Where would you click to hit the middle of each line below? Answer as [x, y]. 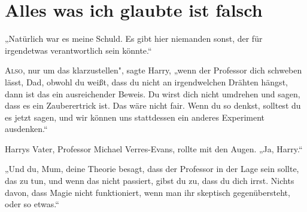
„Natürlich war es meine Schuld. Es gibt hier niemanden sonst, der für [134, 39]
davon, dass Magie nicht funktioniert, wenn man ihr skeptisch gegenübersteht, [148, 192]
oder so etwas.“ [32, 204]
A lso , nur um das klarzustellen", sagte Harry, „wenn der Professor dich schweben [153, 70]
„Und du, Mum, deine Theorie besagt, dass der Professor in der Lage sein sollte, [152, 169]
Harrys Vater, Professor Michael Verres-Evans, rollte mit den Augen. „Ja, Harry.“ [154, 148]
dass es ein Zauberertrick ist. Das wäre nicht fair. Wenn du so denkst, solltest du [153, 105]
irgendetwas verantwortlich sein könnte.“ [78, 50]
